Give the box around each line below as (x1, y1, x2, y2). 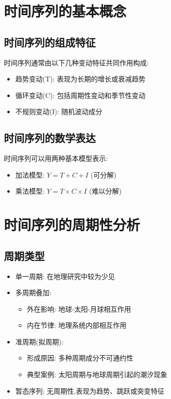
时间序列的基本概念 (4, 1, 127, 21)
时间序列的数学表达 (4, 130, 96, 145)
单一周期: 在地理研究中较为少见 (15, 271, 115, 281)
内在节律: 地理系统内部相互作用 (27, 320, 127, 330)
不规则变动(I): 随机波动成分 (15, 106, 103, 117)
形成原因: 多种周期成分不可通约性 (27, 353, 134, 363)
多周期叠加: (15, 287, 51, 298)
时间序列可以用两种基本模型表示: (4, 153, 108, 163)
